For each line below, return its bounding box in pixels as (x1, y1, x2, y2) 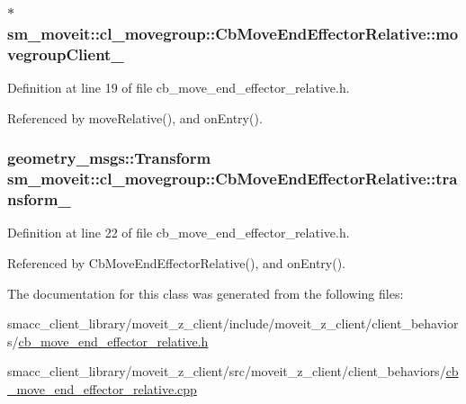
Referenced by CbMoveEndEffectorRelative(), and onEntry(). (7, 253, 346, 272)
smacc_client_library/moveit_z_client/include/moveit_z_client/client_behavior (7, 314, 459, 333)
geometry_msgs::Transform (7, 147, 211, 169)
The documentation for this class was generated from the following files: (7, 283, 404, 302)
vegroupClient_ (7, 42, 124, 65)
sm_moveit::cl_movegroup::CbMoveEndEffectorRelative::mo (7, 22, 459, 44)
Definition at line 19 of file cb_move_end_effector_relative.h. (7, 78, 350, 97)
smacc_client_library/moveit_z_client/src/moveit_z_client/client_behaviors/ (7, 362, 446, 381)
